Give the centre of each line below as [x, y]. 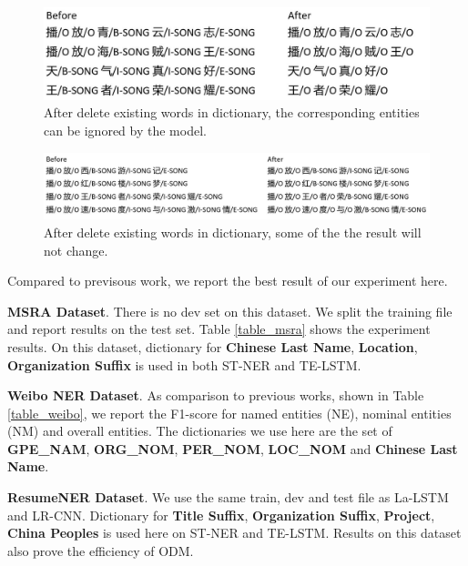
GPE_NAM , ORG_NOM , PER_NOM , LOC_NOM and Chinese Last [233, 448]
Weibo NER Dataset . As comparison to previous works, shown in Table [216, 395]
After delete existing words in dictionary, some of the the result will [233, 232]
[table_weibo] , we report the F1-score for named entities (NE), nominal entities [229, 413]
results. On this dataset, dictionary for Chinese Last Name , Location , [213, 346]
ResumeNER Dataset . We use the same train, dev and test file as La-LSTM [228, 497]
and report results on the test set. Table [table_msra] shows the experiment [219, 329]
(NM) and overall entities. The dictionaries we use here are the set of [200, 431]
